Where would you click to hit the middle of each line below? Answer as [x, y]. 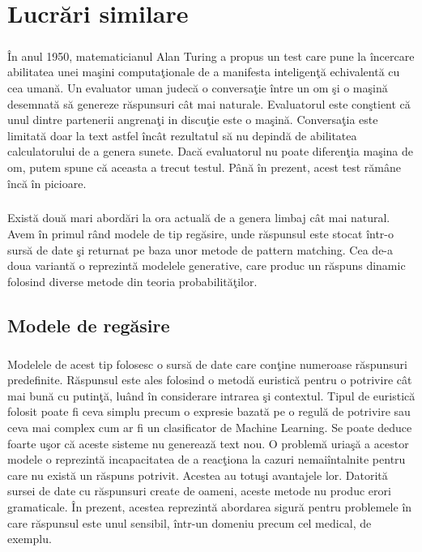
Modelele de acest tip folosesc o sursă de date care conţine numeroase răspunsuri [207, 364]
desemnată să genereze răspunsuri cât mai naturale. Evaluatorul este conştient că [209, 103]
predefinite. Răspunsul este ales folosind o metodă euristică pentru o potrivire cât [210, 380]
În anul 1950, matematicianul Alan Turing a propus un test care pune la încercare [211, 56]
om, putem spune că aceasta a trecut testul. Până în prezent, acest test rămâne [204, 167]
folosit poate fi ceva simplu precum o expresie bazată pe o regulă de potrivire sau [209, 411]
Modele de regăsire [89, 325]
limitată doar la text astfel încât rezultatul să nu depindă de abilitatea [182, 135]
